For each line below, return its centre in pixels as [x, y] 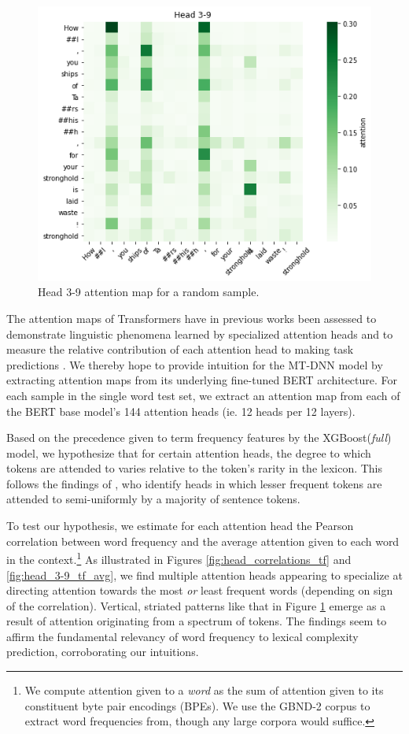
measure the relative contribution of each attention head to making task [180, 349]
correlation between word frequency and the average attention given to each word [203, 541]
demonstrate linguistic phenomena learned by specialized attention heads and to [200, 334]
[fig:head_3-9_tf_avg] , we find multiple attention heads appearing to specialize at [204, 575]
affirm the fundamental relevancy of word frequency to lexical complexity [182, 636]
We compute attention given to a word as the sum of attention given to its [204, 690]
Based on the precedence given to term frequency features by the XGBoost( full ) [199, 437]
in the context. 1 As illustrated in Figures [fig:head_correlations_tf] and [179, 558]
